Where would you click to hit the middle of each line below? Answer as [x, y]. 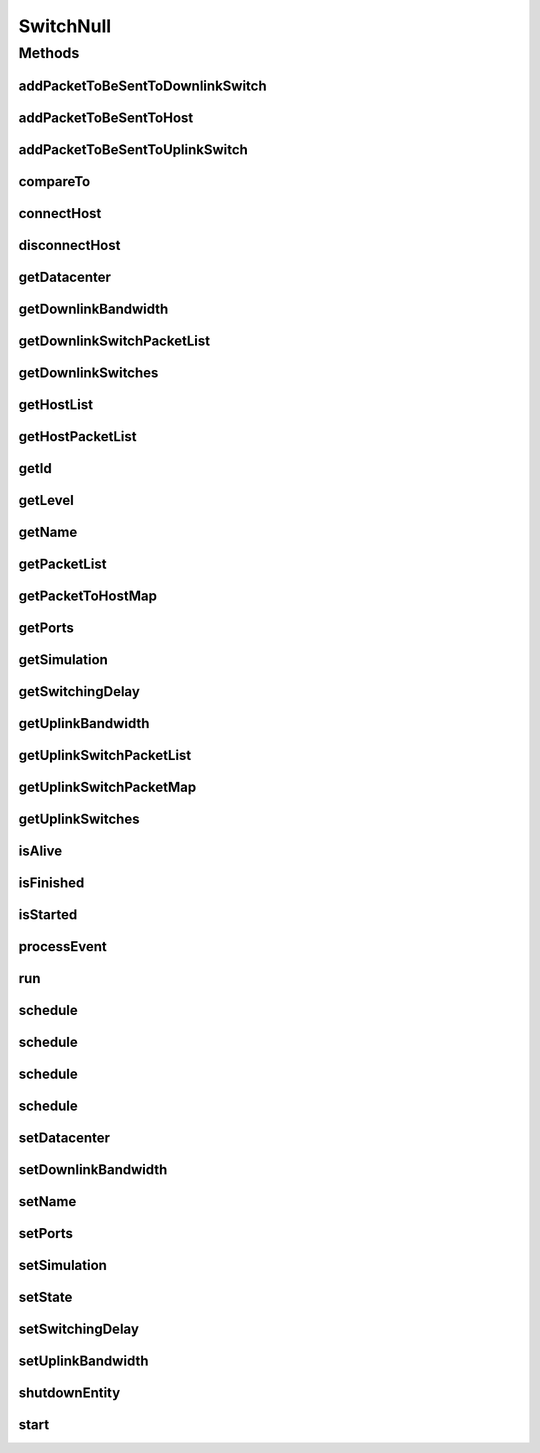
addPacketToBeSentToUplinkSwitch [133, 149]
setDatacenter [64, 1138]
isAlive [40, 851]
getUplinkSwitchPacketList [105, 755]
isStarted [48, 915]
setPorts [46, 1233]
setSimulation [62, 1265]
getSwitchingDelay [79, 691]
